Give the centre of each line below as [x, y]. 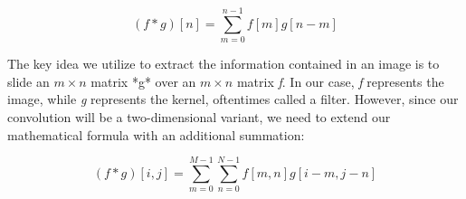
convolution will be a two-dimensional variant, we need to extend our [199, 116]
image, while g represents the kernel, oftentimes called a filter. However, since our [233, 99]
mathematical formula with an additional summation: [156, 134]
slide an [29, 81]
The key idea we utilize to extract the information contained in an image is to [223, 64]
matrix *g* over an [143, 81]
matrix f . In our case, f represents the [340, 81]
